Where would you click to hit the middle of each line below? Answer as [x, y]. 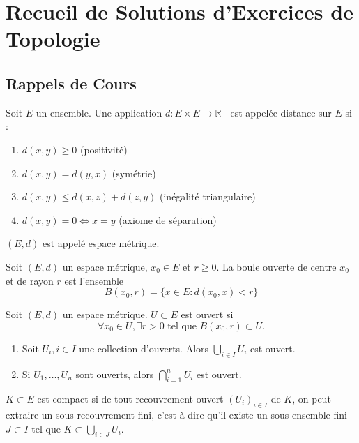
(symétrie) [134, 173]
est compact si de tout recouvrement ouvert [130, 399]
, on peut [312, 399]
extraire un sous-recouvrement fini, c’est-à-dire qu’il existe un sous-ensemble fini [176, 415]
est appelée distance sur [281, 112]
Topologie [53, 39]
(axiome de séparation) [168, 219]
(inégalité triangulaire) [208, 196]
